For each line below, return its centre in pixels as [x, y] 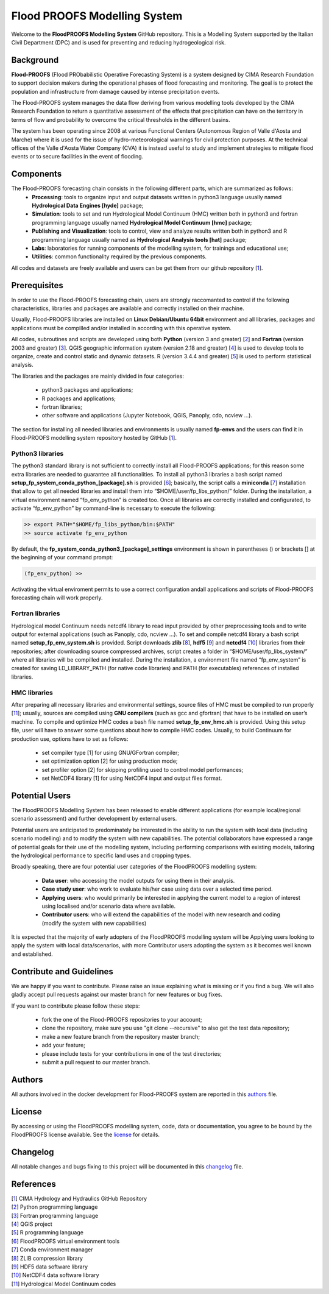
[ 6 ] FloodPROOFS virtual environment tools [65, 1241]
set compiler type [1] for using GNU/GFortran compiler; [111, 752]
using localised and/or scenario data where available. [109, 906]
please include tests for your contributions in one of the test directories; [132, 1053]
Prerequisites [37, 285]
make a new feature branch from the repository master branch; [121, 1036]
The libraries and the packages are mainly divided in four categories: [97, 376]
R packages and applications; [79, 398]
